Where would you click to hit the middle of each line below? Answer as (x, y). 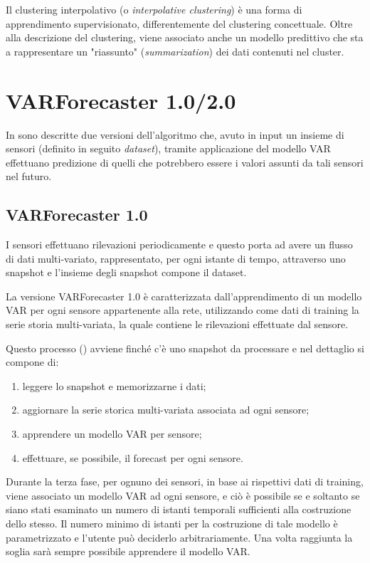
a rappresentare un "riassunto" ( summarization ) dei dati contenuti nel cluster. (175, 51)
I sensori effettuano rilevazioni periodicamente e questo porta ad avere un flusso (179, 244)
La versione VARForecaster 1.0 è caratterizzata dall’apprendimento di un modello (184, 296)
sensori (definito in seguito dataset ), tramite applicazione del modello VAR (168, 148)
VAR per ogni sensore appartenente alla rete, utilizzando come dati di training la (183, 310)
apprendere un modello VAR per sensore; (112, 434)
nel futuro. (29, 176)
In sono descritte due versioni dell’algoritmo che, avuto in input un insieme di (175, 134)
